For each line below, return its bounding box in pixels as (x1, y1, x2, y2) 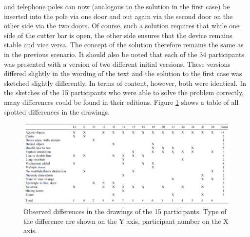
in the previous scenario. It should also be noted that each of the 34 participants (4, 49, 244, 59)
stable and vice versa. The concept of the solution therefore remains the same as (4, 39, 244, 50)
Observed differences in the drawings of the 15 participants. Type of (23, 206, 227, 217)
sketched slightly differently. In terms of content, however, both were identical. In (4, 78, 246, 88)
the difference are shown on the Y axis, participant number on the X (23, 216, 229, 226)
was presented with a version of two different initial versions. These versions (4, 59, 231, 69)
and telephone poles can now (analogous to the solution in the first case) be (4, 1, 230, 11)
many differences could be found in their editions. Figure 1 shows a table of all (4, 97, 239, 107)
